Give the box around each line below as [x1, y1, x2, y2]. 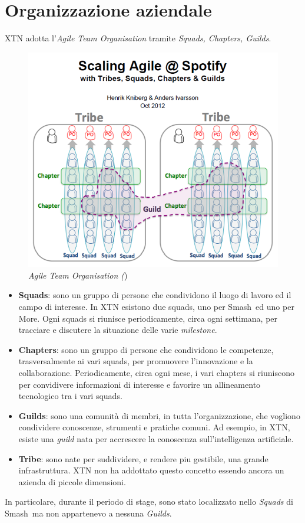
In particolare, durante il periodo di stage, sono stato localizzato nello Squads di [5, 495, 293, 508]
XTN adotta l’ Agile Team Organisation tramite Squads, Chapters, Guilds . [5, 32, 271, 44]
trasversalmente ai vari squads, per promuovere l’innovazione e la [18, 355, 253, 367]
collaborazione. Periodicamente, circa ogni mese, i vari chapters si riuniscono [18, 366, 294, 378]
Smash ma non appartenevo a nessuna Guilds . [5, 506, 172, 519]
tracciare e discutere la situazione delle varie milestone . [18, 323, 217, 336]
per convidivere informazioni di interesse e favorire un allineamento [18, 378, 261, 390]
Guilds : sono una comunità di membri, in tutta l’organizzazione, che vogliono [18, 409, 300, 421]
